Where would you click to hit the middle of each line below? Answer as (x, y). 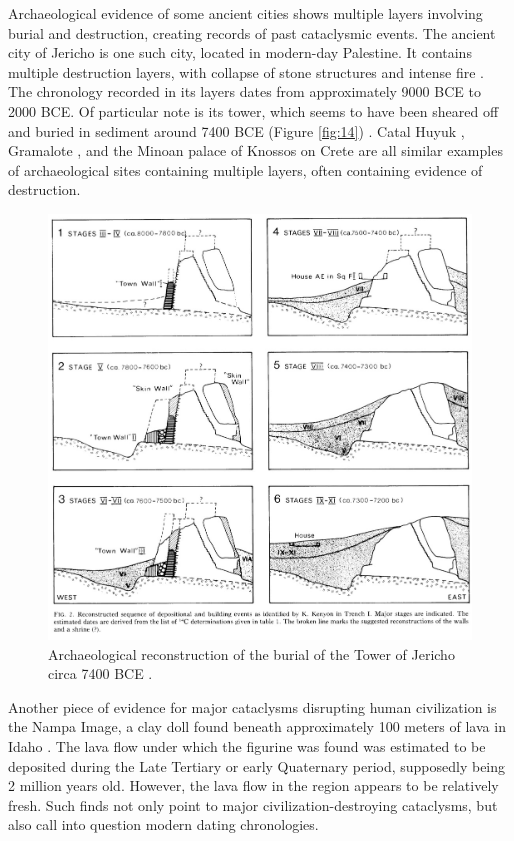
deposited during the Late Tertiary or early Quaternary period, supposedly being (257, 765)
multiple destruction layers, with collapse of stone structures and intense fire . (246, 71)
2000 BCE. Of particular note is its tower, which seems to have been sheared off (253, 110)
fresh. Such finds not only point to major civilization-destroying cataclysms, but (253, 804)
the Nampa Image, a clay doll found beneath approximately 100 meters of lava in (257, 726)
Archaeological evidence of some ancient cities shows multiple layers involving (245, 13)
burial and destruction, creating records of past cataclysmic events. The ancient (252, 32)
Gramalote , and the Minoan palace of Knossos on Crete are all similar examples (255, 150)
